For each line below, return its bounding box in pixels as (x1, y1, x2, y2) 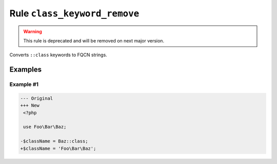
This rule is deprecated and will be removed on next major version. (23, 37, 164, 43)
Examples (9, 65, 42, 74)
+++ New (20, 103, 39, 108)
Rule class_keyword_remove (9, 8, 140, 19)
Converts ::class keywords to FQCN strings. (9, 52, 107, 58)
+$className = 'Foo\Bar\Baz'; (20, 146, 96, 151)
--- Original (20, 95, 53, 101)
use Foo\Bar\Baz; (23, 124, 67, 130)
